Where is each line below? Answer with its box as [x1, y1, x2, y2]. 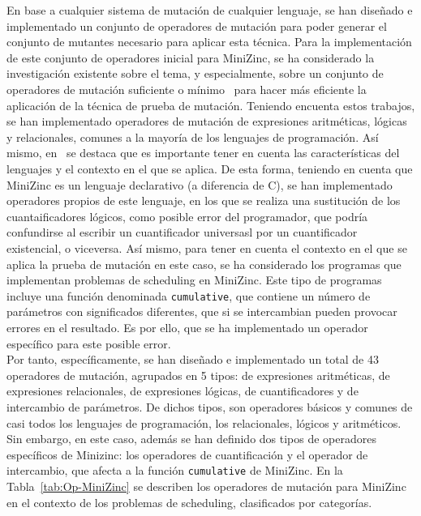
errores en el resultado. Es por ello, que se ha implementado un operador [6, 318, 368, 335]
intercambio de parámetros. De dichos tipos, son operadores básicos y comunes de [6, 398, 413, 415]
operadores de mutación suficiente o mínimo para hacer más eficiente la [6, 80, 367, 97]
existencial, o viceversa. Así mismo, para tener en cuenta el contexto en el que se [6, 239, 407, 256]
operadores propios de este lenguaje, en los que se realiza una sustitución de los [6, 192, 401, 209]
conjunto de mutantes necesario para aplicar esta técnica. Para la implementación [6, 33, 412, 50]
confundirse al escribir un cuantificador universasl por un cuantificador [6, 224, 358, 241]
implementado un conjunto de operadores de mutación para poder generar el [6, 17, 387, 34]
